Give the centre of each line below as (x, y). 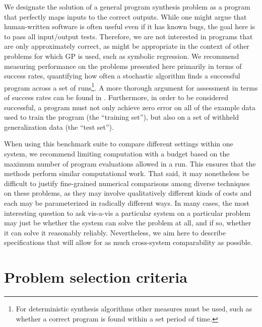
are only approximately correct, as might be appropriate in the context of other (127, 46)
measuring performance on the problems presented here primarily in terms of (123, 66)
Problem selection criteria (96, 277)
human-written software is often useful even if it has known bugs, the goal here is (129, 26)
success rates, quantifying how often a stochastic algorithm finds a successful (122, 76)
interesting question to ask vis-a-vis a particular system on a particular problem (127, 213)
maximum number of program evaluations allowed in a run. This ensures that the (130, 163)
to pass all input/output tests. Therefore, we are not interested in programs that (128, 36)
